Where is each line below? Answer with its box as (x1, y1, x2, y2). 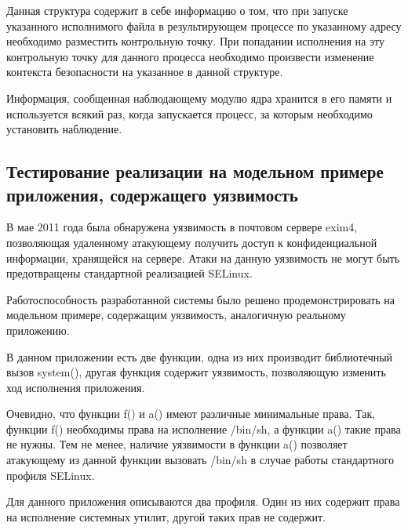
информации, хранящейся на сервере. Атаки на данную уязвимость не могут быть (6, 249, 400, 266)
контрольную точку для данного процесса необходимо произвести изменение (6, 48, 374, 64)
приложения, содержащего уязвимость (6, 182, 298, 206)
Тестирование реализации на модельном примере (6, 159, 384, 183)
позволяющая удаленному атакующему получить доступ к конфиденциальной (6, 234, 377, 250)
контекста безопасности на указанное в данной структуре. (6, 64, 283, 80)
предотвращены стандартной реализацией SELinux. (6, 265, 253, 281)
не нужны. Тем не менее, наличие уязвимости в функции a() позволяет (6, 436, 348, 452)
